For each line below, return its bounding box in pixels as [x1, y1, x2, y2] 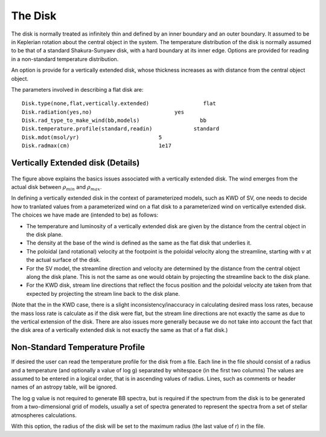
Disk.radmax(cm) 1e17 [22, 142, 172, 149]
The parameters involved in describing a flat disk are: [11, 86, 144, 93]
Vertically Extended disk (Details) [11, 158, 140, 168]
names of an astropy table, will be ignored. [11, 383, 118, 391]
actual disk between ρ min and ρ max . [11, 183, 102, 192]
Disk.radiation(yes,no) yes [22, 109, 184, 115]
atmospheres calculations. [11, 411, 77, 419]
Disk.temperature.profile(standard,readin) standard [22, 126, 220, 132]
